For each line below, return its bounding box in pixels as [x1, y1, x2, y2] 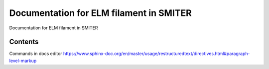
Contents [9, 38, 39, 46]
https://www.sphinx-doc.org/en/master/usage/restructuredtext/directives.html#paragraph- [63, 51, 250, 57]
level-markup [9, 58, 37, 64]
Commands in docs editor [9, 51, 62, 57]
